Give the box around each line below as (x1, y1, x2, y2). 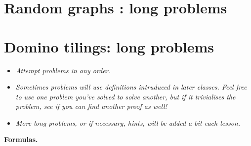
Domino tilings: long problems (4, 36, 214, 56)
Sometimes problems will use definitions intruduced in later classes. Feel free (15, 82, 247, 92)
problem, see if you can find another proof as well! (15, 101, 167, 111)
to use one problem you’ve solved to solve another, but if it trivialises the (15, 91, 236, 101)
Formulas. (4, 134, 38, 145)
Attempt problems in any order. (15, 65, 111, 75)
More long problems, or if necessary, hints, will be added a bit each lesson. (15, 117, 240, 128)
